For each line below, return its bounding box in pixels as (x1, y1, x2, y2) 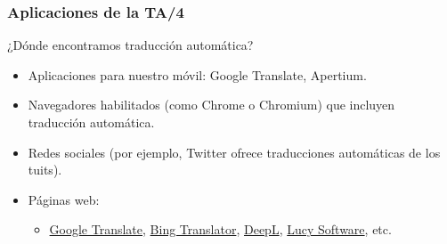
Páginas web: (28, 190, 100, 208)
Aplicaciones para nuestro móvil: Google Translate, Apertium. (28, 65, 367, 84)
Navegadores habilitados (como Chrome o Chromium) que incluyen (28, 95, 395, 114)
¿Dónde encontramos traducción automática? (7, 36, 254, 54)
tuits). (28, 160, 62, 179)
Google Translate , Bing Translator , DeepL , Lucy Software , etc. (49, 220, 392, 239)
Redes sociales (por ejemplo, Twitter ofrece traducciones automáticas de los (28, 142, 441, 161)
